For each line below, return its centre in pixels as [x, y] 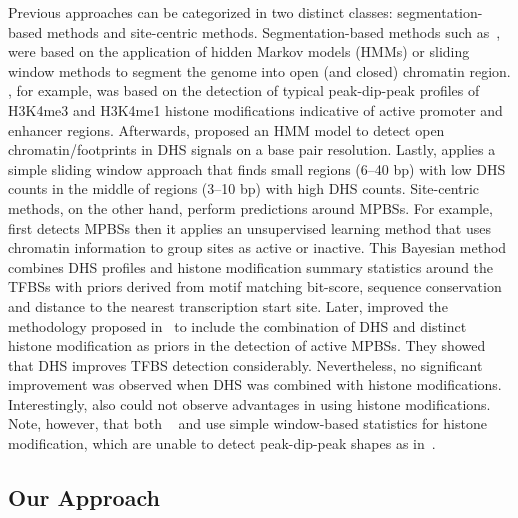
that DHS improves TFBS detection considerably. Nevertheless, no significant [245, 364]
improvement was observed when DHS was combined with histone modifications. [255, 384]
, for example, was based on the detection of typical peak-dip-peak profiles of [244, 90]
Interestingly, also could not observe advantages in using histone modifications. [249, 403]
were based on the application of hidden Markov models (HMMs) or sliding [239, 51]
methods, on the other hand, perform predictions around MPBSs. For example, [250, 207]
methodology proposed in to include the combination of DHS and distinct [237, 325]
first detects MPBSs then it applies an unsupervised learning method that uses [249, 227]
